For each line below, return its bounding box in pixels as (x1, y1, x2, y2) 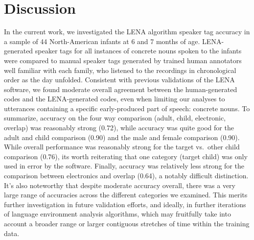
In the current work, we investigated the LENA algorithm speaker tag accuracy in (4, 26, 250, 37)
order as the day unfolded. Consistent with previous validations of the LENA (4, 74, 235, 85)
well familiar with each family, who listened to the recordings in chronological (4, 65, 236, 75)
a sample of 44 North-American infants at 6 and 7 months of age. (4, 36, 200, 46)
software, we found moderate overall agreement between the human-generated (4, 84, 237, 94)
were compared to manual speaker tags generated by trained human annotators (4, 55, 242, 65)
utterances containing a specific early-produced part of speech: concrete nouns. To (4, 103, 250, 113)
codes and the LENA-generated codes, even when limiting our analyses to (4, 94, 225, 104)
